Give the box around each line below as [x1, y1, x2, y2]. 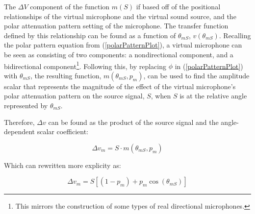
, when [151, 91, 171, 101]
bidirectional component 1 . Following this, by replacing [4, 59, 166, 71]
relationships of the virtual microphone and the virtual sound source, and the [4, 11, 236, 21]
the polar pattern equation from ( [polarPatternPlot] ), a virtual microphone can [4, 40, 242, 50]
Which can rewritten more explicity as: [4, 160, 121, 170]
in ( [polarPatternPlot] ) [175, 61, 243, 71]
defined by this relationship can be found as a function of [4, 30, 176, 40]
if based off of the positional [136, 1, 221, 11]
